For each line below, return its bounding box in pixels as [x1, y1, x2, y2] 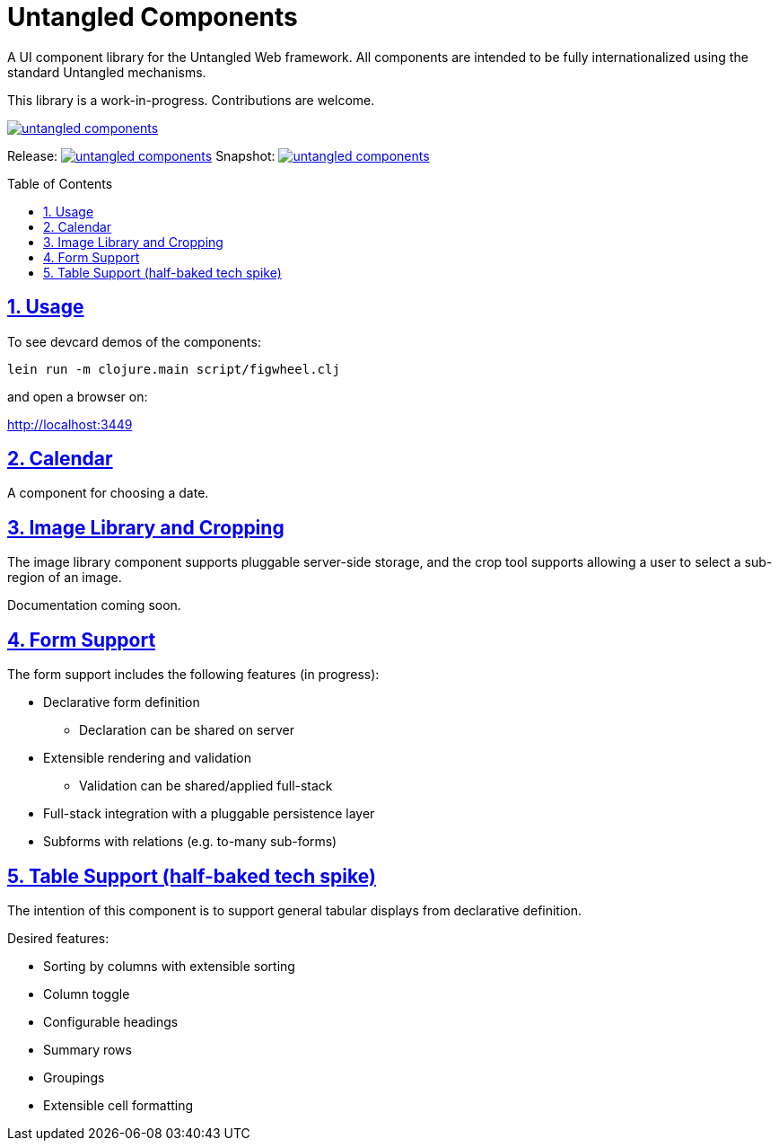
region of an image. [7, 570, 122, 586]
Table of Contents [7, 175, 113, 191]
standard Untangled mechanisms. [7, 64, 206, 80]
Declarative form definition [43, 694, 200, 711]
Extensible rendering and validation [43, 750, 252, 766]
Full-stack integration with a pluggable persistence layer [43, 806, 375, 822]
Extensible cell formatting [43, 1097, 194, 1113]
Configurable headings [43, 1013, 179, 1029]
